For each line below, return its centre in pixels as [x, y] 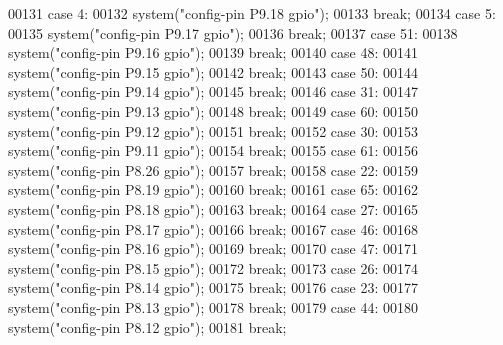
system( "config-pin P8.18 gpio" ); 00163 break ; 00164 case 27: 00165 [213, 208]
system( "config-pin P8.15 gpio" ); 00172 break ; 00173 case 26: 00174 [213, 267]
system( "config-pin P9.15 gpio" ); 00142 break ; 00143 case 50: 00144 [213, 71]
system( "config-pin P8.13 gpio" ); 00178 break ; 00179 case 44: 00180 [213, 306]
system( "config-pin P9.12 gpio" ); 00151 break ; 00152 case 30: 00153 [213, 130]
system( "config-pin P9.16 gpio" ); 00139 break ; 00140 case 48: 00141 [213, 52]
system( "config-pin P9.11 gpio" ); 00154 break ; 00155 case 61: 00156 [213, 150]
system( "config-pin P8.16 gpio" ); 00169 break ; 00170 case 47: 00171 [213, 248]
